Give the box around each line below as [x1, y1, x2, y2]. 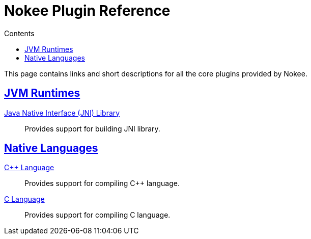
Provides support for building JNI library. [24, 124, 160, 133]
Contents [4, 29, 35, 38]
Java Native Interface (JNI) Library [4, 108, 120, 117]
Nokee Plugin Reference [4, 2, 171, 19]
